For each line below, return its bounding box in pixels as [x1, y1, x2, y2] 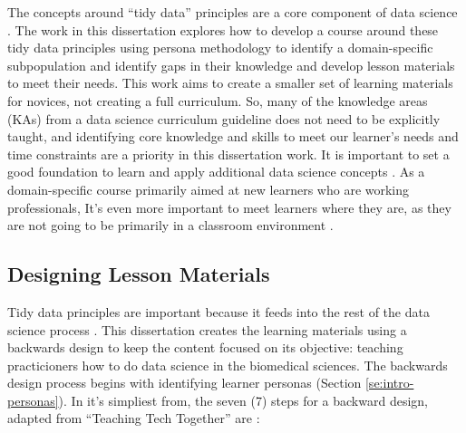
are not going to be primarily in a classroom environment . [7, 216, 334, 235]
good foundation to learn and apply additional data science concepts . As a [7, 162, 425, 181]
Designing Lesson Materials [7, 260, 270, 288]
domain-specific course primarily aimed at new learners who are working [7, 179, 410, 198]
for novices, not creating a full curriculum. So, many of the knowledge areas [7, 91, 428, 110]
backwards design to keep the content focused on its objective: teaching [7, 338, 403, 357]
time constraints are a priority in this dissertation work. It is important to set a [7, 144, 450, 163]
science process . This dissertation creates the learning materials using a [7, 320, 407, 339]
